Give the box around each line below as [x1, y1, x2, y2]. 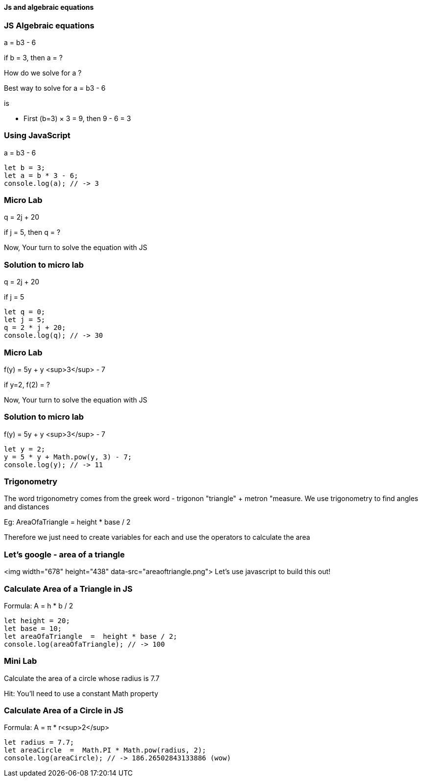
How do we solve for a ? [4, 68, 82, 77]
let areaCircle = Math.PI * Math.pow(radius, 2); [4, 746, 207, 755]
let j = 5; [4, 316, 46, 324]
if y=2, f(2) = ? [4, 380, 50, 389]
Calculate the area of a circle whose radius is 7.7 [4, 674, 160, 682]
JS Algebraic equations [4, 20, 94, 30]
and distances [4, 503, 49, 511]
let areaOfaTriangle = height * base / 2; [4, 632, 178, 640]
